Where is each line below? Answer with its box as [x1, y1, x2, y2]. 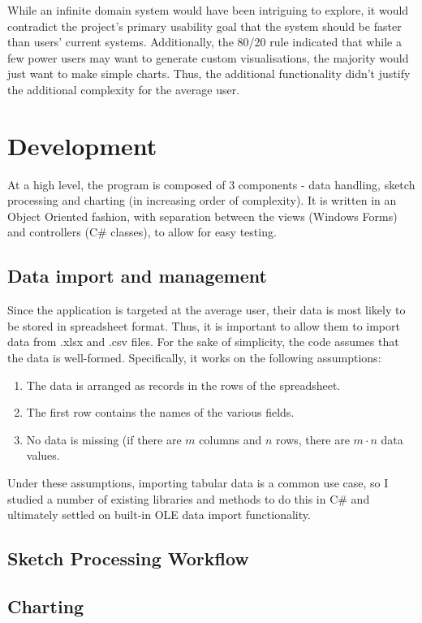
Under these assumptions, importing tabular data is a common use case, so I [7, 474, 389, 491]
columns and [199, 430, 262, 448]
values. [26, 447, 60, 464]
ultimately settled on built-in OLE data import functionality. [7, 506, 311, 523]
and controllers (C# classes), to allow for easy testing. [7, 223, 277, 240]
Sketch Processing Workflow [7, 546, 249, 571]
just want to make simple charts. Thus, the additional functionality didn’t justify [7, 65, 411, 82]
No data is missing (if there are [26, 430, 182, 448]
